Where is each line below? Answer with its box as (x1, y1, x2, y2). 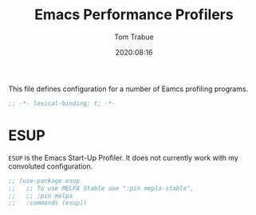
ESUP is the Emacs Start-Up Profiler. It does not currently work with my (8, 153, 239, 162)
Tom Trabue (114, 32, 154, 42)
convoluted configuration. (8, 161, 93, 171)
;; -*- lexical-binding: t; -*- (8, 99, 116, 107)
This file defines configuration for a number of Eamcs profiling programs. (8, 84, 249, 94)
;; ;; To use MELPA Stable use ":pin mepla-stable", (8, 184, 195, 193)
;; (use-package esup (8, 177, 81, 185)
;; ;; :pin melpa (8, 192, 73, 200)
